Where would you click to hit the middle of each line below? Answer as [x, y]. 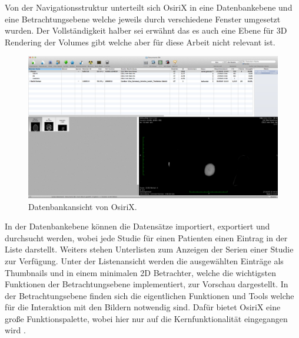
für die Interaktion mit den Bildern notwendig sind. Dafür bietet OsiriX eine [143, 307]
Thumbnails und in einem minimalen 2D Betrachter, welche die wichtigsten [141, 272]
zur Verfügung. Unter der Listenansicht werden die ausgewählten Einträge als [144, 260]
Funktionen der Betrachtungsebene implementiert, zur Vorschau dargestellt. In [147, 284]
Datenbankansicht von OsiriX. [83, 206]
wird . [15, 330]
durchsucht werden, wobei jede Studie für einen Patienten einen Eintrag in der [146, 237]
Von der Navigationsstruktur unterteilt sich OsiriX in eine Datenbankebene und [149, 7]
